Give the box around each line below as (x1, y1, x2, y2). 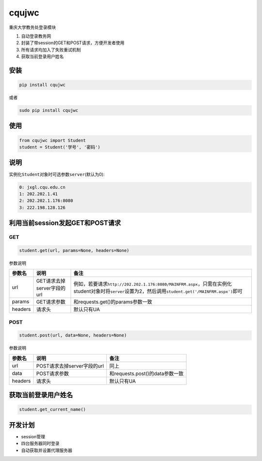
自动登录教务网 (21, 33, 51, 39)
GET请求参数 (36, 299, 65, 305)
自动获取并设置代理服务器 (21, 447, 72, 453)
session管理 (21, 433, 46, 440)
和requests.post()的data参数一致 (109, 370, 184, 377)
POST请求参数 (36, 370, 69, 377)
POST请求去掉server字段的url (36, 362, 104, 369)
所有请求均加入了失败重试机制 (21, 47, 81, 53)
